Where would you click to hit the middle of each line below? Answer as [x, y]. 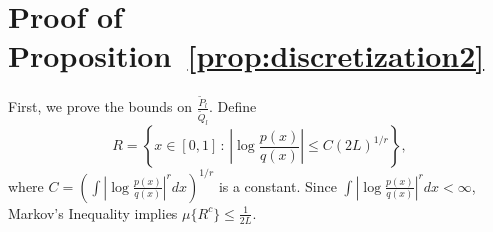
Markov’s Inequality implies [93, 212]
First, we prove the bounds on [100, 106]
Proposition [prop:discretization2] [246, 55]
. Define [233, 106]
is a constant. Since [277, 185]
